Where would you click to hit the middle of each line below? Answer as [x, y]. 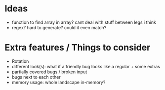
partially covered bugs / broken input [49, 72]
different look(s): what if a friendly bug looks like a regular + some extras [86, 66]
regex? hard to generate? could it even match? [59, 27]
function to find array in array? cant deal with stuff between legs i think [84, 22]
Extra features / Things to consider [78, 48]
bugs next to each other [36, 77]
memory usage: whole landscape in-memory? [59, 82]
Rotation [20, 61]
